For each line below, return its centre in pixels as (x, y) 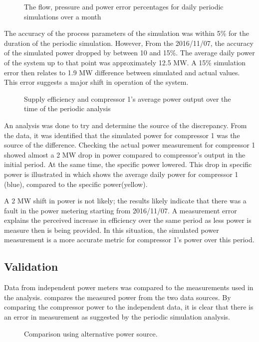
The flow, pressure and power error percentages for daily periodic (124, 6)
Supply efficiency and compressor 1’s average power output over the (128, 98)
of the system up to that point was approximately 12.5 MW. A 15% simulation (125, 62)
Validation (31, 266)
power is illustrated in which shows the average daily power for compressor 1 (121, 174)
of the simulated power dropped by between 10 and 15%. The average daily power (129, 53)
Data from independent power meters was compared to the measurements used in (129, 287)
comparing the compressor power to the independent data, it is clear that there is (129, 307)
